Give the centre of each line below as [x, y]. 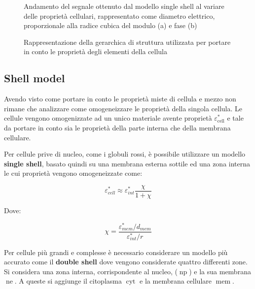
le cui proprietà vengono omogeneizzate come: [73, 173]
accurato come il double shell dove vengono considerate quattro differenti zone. [126, 262]
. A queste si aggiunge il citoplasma [68, 281]
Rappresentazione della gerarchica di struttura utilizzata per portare [127, 42]
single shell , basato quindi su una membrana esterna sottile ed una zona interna [127, 163]
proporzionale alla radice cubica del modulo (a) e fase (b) [110, 25]
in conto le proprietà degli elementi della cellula [95, 51]
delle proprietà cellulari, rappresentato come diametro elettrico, [119, 16]
